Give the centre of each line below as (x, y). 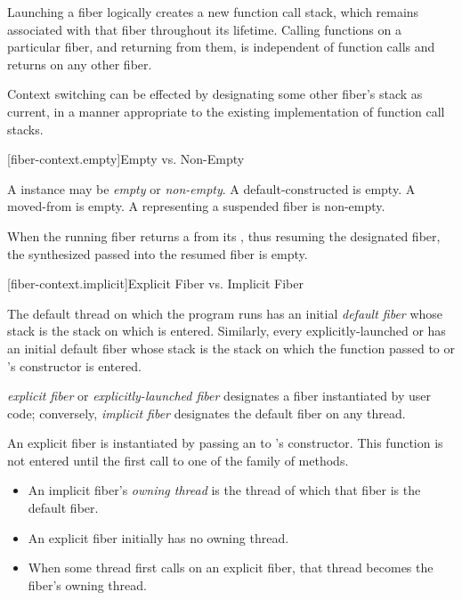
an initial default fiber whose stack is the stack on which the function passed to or (231, 348)
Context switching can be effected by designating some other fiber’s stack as (215, 94)
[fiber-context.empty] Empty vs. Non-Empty (126, 159)
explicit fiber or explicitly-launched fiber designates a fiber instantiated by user (219, 396)
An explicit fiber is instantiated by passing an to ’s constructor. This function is (225, 443)
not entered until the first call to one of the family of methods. (178, 460)
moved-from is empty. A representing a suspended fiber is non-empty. (196, 206)
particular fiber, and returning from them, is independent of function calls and (221, 47)
